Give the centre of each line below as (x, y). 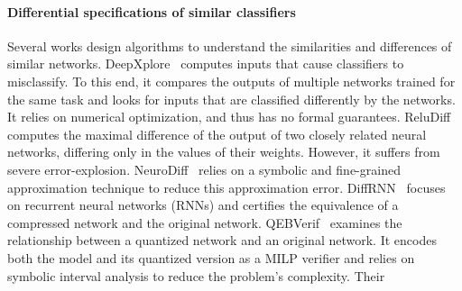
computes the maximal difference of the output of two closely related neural (217, 134)
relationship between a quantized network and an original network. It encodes (222, 240)
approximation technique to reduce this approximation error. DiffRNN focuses (226, 187)
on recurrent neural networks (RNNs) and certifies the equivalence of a (203, 205)
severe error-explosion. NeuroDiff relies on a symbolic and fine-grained (204, 169)
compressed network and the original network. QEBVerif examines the (205, 222)
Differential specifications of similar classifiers (152, 11)
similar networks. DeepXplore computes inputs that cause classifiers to (206, 64)
